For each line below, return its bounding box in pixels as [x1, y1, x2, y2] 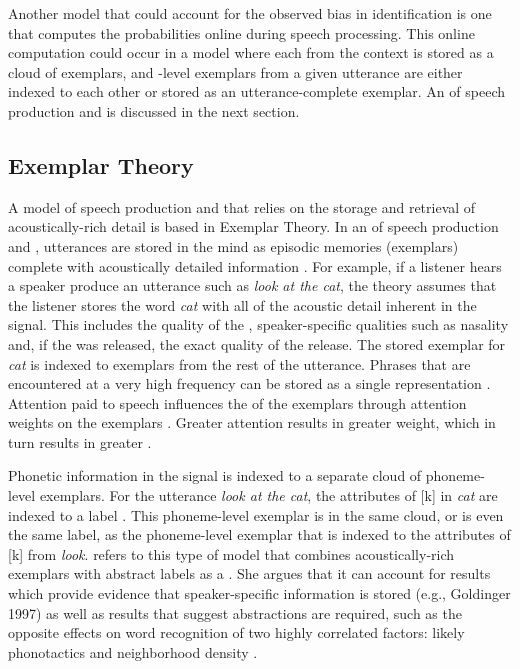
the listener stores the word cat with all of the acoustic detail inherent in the [8, 294, 477, 315]
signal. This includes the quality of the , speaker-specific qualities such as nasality [8, 314, 509, 335]
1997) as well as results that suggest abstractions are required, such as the [8, 602, 462, 623]
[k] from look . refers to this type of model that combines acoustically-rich [8, 543, 455, 564]
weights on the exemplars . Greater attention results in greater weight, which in [8, 412, 496, 433]
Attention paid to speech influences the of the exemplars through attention [8, 392, 467, 413]
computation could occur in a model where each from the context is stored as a [8, 42, 494, 63]
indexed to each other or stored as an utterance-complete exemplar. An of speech [8, 81, 505, 102]
